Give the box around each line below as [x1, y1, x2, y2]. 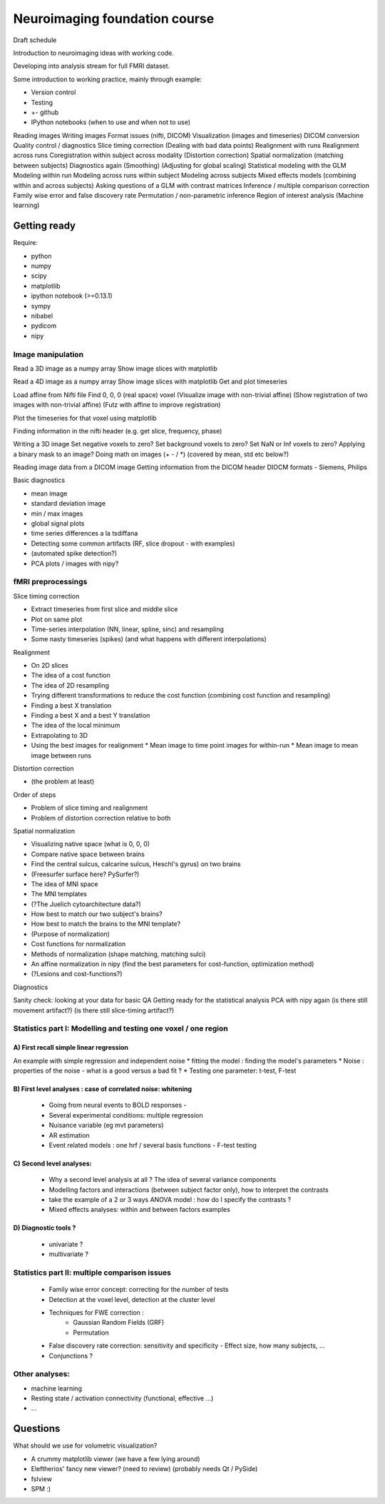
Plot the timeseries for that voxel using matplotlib [13, 413, 157, 422]
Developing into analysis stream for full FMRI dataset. [13, 61, 170, 71]
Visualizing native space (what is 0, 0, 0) [31, 840, 150, 848]
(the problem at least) [31, 777, 95, 786]
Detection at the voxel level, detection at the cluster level [48, 1295, 215, 1303]
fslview [31, 1475, 53, 1483]
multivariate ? [48, 1250, 89, 1258]
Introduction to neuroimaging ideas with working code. [13, 49, 174, 57]
